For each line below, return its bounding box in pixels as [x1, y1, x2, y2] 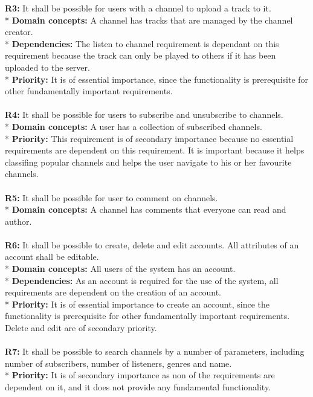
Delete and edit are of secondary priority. [5, 321, 157, 334]
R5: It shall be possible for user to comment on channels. [5, 191, 218, 204]
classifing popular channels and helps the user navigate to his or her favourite [5, 155, 292, 168]
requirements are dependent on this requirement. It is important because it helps [5, 144, 305, 157]
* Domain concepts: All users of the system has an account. [5, 262, 236, 275]
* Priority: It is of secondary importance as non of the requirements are [5, 369, 275, 381]
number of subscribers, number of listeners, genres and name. [5, 357, 232, 369]
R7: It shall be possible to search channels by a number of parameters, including [5, 345, 305, 358]
